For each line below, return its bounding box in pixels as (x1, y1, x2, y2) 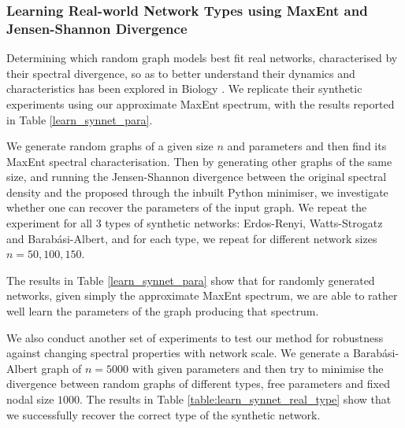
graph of (41, 360, 82, 376)
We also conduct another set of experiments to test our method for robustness (6, 329, 384, 345)
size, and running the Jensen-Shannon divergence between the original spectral (6, 168, 387, 185)
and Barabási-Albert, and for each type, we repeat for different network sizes (6, 230, 377, 246)
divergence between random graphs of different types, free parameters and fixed (6, 375, 390, 392)
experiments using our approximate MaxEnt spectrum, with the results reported (6, 95, 395, 112)
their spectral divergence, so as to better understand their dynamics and (6, 65, 355, 81)
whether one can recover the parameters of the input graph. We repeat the (6, 199, 367, 216)
